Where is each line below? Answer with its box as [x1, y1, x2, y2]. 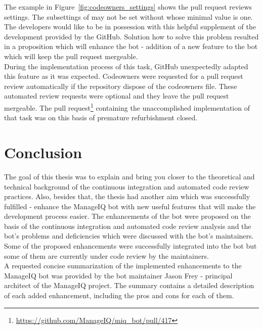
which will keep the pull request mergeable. [4, 51, 138, 61]
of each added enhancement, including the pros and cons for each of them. [4, 290, 234, 301]
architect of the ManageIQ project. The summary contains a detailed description [4, 280, 254, 291]
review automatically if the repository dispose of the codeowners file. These [4, 80, 237, 91]
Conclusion [4, 142, 82, 162]
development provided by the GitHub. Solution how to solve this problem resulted [4, 31, 259, 41]
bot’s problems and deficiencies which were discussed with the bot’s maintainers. [4, 230, 254, 241]
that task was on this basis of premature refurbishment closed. [4, 112, 198, 123]
